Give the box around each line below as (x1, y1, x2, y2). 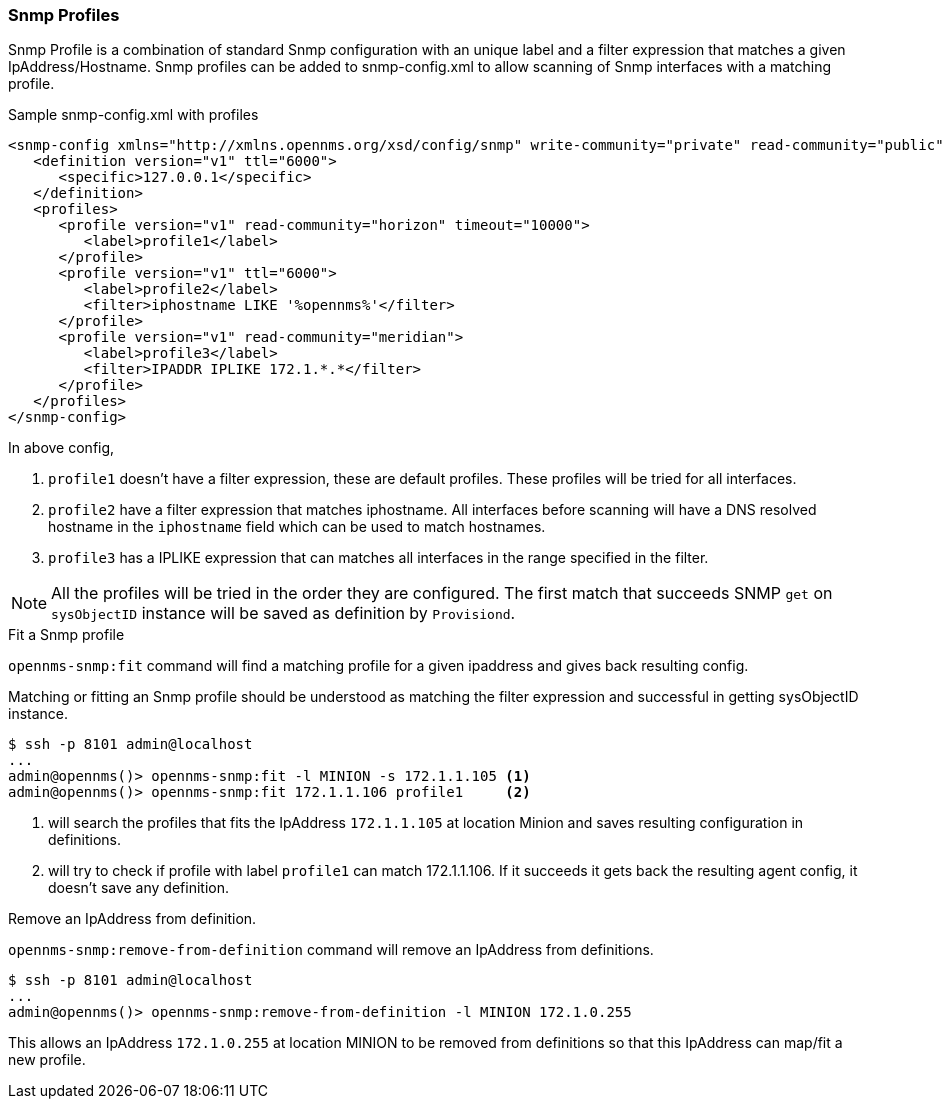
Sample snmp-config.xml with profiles (8, 106, 259, 124)
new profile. (8, 1051, 86, 1069)
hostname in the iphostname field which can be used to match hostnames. (48, 518, 546, 536)
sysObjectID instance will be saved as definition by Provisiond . (51, 603, 516, 624)
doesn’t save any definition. (48, 879, 229, 897)
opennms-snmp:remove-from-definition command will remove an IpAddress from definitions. (8, 941, 654, 959)
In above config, (8, 439, 115, 457)
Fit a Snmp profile (8, 626, 125, 644)
